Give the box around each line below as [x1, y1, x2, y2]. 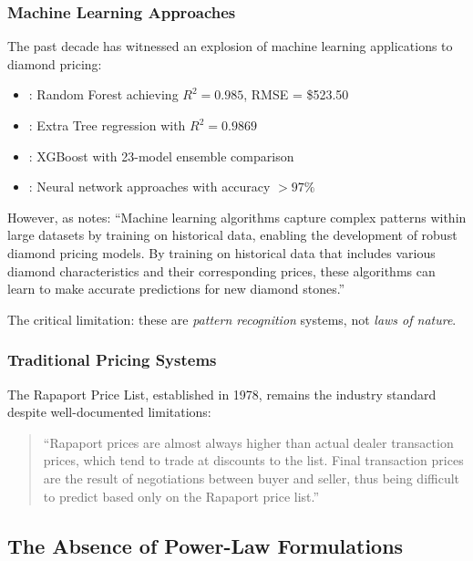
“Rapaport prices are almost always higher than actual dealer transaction [43, 432, 454, 452]
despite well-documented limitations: [7, 402, 211, 421]
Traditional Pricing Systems [7, 348, 217, 371]
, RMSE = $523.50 [243, 85, 349, 104]
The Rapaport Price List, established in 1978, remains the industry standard [7, 384, 437, 403]
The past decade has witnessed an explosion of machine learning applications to [7, 36, 453, 56]
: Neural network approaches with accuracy [28, 177, 271, 196]
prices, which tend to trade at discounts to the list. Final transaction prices [43, 451, 464, 470]
